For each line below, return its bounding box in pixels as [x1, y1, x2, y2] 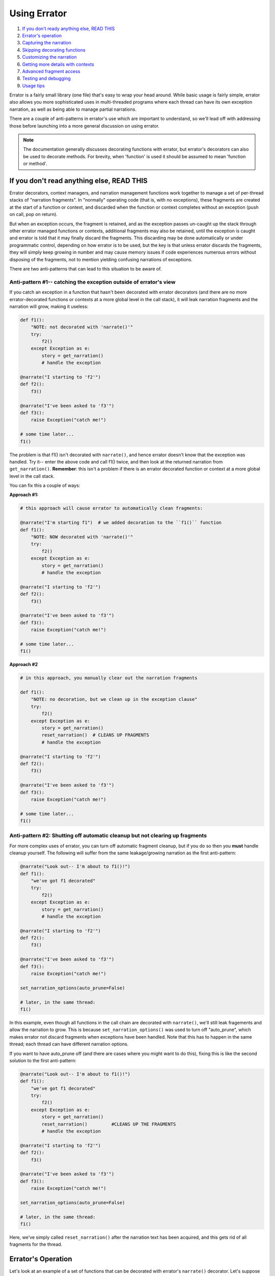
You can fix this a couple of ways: [9, 482, 80, 488]
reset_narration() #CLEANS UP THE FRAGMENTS [41, 1121, 176, 1127]
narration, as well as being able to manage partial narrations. [9, 106, 137, 112]
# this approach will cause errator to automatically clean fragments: [20, 505, 203, 511]
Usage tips [22, 82, 45, 89]
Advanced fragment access [22, 68, 80, 74]
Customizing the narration [22, 54, 77, 60]
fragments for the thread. [9, 1241, 63, 1247]
